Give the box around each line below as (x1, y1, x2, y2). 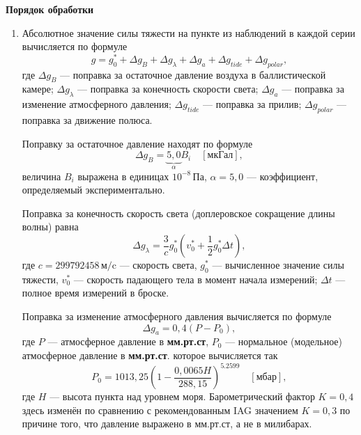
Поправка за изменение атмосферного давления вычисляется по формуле (22, 309, 332, 324)
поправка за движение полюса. (22, 113, 153, 127)
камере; (22, 81, 54, 96)
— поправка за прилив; (203, 97, 302, 111)
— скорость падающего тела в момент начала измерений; (73, 271, 318, 286)
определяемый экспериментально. (22, 182, 165, 197)
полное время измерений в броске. (22, 285, 169, 300)
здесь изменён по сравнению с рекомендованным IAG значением (22, 402, 298, 417)
